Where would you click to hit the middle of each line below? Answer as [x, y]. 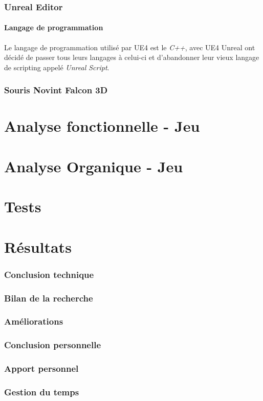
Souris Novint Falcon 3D [56, 90]
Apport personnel [41, 368]
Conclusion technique [49, 274]
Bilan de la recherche [49, 298]
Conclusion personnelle [53, 345]
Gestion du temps [42, 392]
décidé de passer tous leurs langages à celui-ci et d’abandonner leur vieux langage [132, 57]
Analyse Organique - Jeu [94, 166]
